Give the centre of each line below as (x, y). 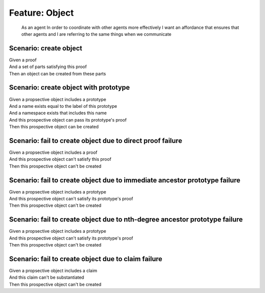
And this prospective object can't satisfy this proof (60, 159)
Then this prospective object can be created (54, 127)
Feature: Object (41, 13)
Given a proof (23, 60)
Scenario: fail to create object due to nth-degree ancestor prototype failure (126, 220)
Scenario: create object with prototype (69, 87)
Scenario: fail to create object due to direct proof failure (96, 140)
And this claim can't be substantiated (47, 277)
